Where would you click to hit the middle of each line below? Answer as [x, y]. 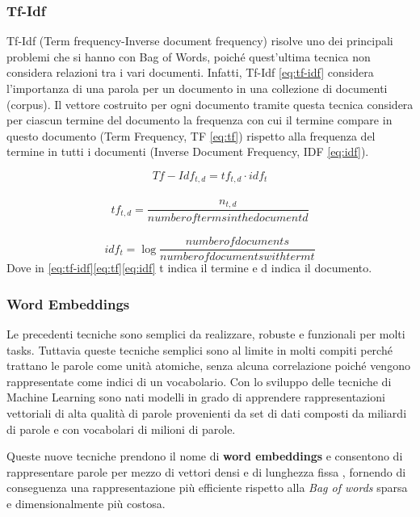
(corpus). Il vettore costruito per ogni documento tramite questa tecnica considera [210, 104]
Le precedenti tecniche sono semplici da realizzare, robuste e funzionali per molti [206, 333]
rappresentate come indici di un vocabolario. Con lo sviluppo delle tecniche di [199, 381]
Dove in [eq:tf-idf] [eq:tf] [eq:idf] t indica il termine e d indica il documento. [189, 268]
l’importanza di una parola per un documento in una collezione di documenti [197, 88]
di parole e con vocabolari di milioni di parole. [121, 429]
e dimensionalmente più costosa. [86, 503]
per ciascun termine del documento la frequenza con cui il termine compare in [199, 120]
